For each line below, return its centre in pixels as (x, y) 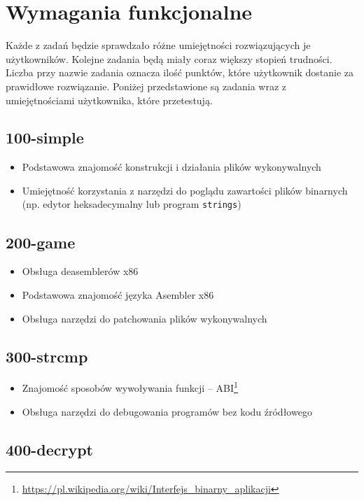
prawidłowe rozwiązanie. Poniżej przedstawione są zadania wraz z (146, 86)
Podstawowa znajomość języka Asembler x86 (118, 294)
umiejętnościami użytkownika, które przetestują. (109, 100)
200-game (41, 242)
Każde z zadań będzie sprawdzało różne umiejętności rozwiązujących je (158, 45)
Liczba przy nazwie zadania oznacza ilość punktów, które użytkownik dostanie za (180, 72)
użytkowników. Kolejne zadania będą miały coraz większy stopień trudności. (169, 58)
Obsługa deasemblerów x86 (80, 271)
